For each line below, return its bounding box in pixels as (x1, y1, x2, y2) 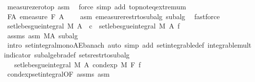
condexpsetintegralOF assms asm (7, 69, 110, 79)
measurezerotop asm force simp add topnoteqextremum (7, 1, 186, 11)
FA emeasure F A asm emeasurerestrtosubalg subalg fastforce (7, 11, 220, 21)
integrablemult (207, 40, 252, 50)
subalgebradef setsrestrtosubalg (34, 49, 130, 59)
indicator (4, 49, 31, 59)
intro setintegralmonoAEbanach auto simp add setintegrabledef (7, 40, 204, 50)
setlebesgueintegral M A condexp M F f (14, 59, 141, 69)
